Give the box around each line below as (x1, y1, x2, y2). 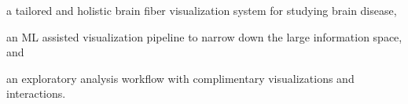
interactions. (6, 85, 66, 102)
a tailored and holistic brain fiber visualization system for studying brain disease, (6, 2, 397, 18)
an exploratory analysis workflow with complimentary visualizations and (6, 70, 355, 86)
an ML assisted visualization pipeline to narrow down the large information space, (6, 28, 402, 45)
